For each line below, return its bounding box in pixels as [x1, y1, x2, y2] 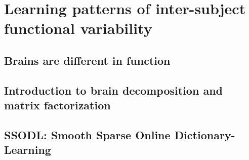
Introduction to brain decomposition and [4, 82, 223, 98]
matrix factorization [4, 97, 111, 113]
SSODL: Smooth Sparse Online [4, 127, 171, 142]
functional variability [4, 18, 152, 38]
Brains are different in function [4, 52, 171, 68]
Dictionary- [174, 127, 235, 142]
